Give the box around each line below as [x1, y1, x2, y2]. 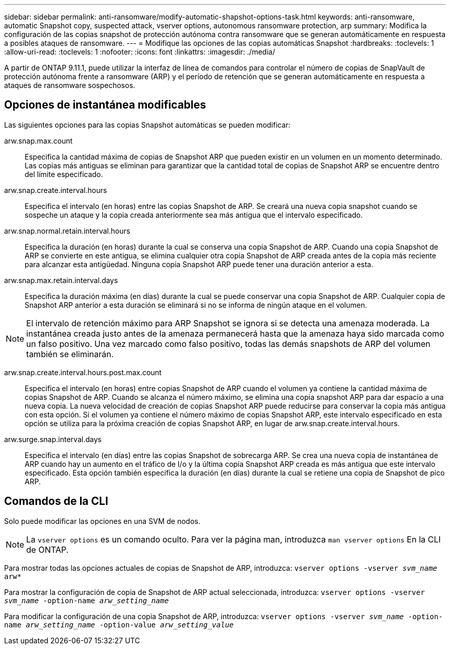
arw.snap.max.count [4, 136, 73, 145]
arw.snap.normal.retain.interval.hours [4, 226, 130, 235]
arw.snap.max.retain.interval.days [4, 275, 118, 285]
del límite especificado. [25, 169, 103, 179]
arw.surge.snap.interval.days [4, 434, 102, 444]
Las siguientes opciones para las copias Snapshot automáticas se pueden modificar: [4, 120, 291, 129]
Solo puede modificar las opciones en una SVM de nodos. [4, 516, 200, 525]
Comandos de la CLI [4, 495, 108, 508]
